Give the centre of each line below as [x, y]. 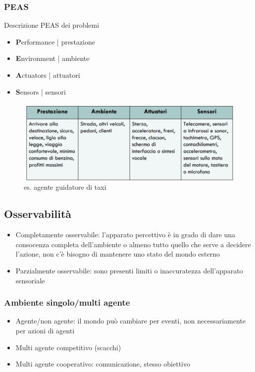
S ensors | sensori [41, 91]
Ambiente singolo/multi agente [67, 302]
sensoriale [30, 280]
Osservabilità [38, 214]
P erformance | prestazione [55, 41]
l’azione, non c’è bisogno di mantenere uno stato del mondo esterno [118, 254]
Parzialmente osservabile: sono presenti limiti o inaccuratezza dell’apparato [129, 271]
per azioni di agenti [45, 331]
